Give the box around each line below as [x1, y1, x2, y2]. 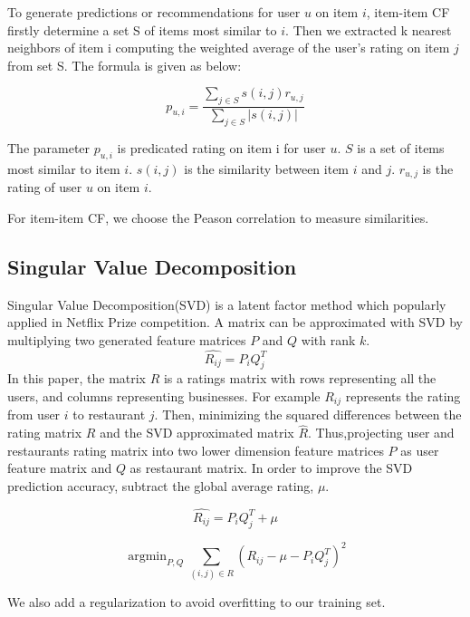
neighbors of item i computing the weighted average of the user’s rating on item [7, 38, 450, 57]
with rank [301, 330, 356, 349]
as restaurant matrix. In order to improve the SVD [129, 458, 413, 477]
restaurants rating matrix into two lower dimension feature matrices [7, 440, 384, 459]
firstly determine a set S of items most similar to [7, 20, 277, 39]
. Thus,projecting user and [308, 423, 455, 442]
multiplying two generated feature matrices [7, 330, 246, 349]
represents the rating [345, 387, 461, 406]
